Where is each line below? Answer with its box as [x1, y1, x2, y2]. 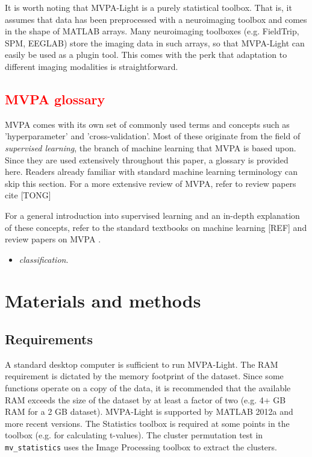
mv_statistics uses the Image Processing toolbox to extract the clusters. [5, 441, 277, 453]
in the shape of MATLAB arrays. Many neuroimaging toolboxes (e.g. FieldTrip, [5, 25, 299, 37]
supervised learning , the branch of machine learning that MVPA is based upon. [5, 141, 296, 154]
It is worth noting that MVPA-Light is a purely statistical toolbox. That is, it [5, 1, 292, 13]
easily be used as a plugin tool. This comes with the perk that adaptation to [5, 48, 287, 61]
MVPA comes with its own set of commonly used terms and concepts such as [5, 118, 290, 130]
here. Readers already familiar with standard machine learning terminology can [5, 165, 298, 178]
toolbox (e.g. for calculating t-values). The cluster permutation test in [5, 429, 263, 441]
